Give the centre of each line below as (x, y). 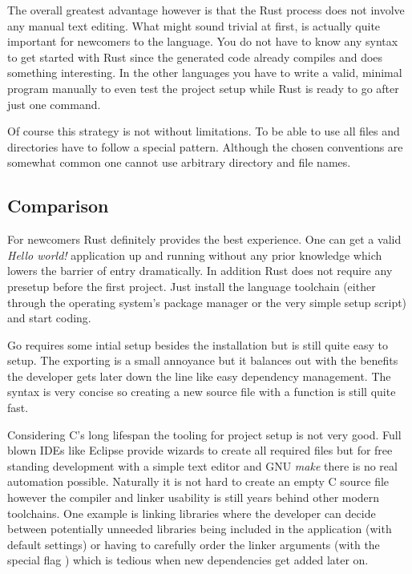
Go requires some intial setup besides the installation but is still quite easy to (198, 344)
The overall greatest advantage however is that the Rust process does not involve (206, 10)
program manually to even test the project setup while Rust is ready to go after (203, 88)
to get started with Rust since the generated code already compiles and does (195, 57)
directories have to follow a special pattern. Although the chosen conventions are (205, 146)
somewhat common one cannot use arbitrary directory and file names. (179, 162)
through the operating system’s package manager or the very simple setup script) (207, 302)
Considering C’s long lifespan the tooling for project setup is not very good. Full (204, 434)
